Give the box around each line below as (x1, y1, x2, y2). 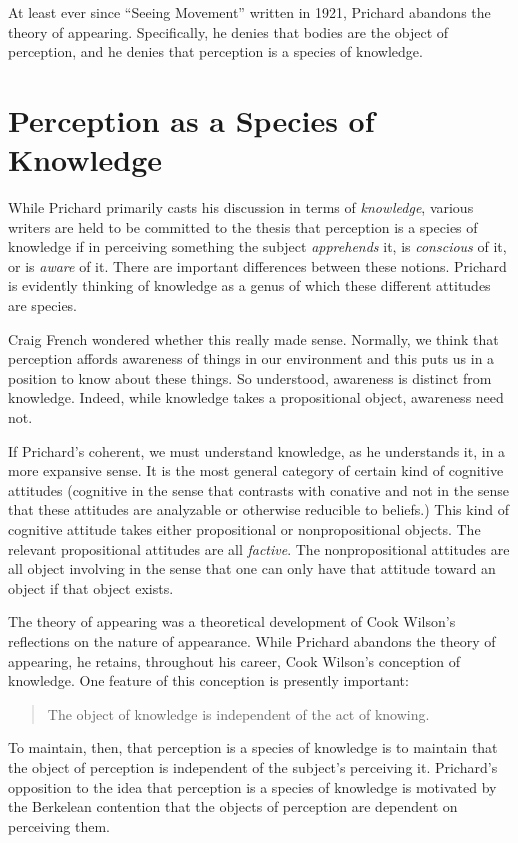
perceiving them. (8, 815, 110, 836)
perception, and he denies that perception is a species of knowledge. (8, 41, 423, 62)
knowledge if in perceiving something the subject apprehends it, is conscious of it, (8, 236, 507, 257)
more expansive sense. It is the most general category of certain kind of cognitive (8, 460, 504, 481)
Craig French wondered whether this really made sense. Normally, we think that (8, 328, 499, 349)
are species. (8, 295, 78, 316)
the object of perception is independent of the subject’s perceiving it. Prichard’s (8, 756, 498, 777)
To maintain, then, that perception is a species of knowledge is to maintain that (8, 737, 498, 758)
